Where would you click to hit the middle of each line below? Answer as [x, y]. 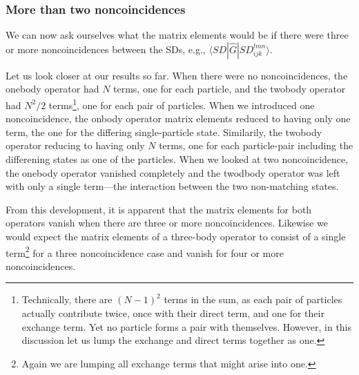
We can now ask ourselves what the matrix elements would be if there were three [177, 35]
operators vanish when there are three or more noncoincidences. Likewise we [167, 223]
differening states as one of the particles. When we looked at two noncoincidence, [177, 159]
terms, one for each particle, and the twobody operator [230, 89]
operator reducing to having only [75, 145]
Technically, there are [67, 299]
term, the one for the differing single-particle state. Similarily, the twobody [164, 132]
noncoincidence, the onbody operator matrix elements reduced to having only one [178, 118]
